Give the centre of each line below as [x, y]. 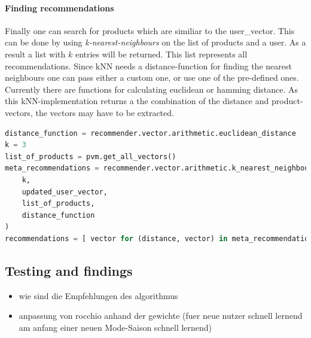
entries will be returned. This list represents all [161, 54]
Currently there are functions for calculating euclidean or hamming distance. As [152, 89]
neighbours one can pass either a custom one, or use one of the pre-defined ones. [152, 77]
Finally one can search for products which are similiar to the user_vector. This [150, 30]
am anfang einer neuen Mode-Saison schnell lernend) [115, 327]
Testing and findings [69, 270]
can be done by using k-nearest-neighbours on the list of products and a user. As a [155, 42]
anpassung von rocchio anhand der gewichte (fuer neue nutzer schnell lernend [161, 316]
